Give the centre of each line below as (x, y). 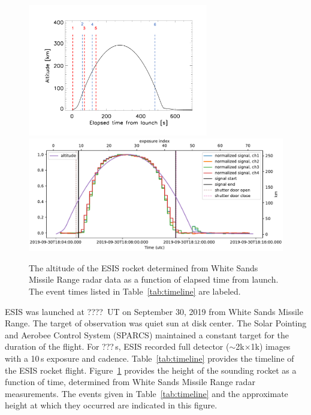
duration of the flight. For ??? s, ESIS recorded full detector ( (117, 346)
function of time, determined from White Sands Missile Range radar (130, 382)
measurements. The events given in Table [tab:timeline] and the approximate (147, 393)
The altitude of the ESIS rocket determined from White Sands (144, 267)
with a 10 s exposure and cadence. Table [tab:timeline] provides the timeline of (150, 358)
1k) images (271, 346)
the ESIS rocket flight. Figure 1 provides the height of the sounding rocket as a (151, 370)
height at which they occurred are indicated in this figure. (111, 405)
